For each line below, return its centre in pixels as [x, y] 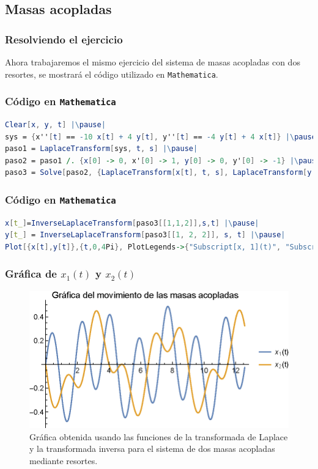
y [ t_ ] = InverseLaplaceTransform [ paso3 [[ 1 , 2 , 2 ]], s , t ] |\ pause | [145, 235]
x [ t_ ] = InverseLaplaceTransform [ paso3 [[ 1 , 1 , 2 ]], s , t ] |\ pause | [132, 223]
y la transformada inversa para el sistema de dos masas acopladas [152, 449]
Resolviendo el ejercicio [64, 39]
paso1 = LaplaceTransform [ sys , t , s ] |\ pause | [102, 149]
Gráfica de [31, 274]
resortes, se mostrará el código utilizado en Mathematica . [112, 74]
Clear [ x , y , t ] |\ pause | [55, 125]
